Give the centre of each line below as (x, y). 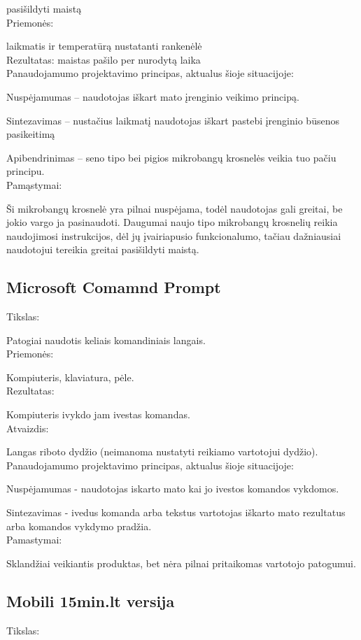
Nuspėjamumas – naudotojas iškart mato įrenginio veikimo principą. (153, 96)
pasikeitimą (31, 134)
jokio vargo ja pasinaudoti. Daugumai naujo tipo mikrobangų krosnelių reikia (172, 222)
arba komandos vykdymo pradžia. (79, 526)
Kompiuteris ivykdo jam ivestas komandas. (98, 414)
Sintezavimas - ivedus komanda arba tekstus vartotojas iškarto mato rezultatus (176, 512)
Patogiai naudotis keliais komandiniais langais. (106, 340)
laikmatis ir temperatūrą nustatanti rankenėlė (104, 46)
